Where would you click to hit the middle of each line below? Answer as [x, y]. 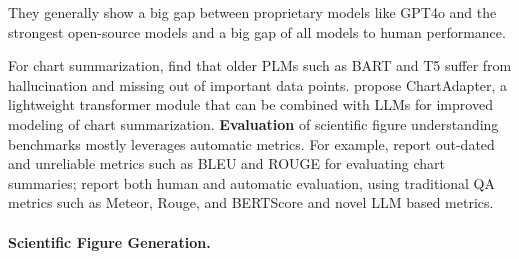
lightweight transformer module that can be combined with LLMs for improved [250, 104]
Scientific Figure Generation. [109, 241]
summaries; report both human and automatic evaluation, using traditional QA [251, 182]
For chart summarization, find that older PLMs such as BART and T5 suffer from [260, 65]
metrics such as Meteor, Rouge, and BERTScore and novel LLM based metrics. [251, 202]
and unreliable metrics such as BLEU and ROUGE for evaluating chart [227, 163]
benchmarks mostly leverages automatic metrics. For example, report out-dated [251, 143]
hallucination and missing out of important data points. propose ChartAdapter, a [258, 84]
